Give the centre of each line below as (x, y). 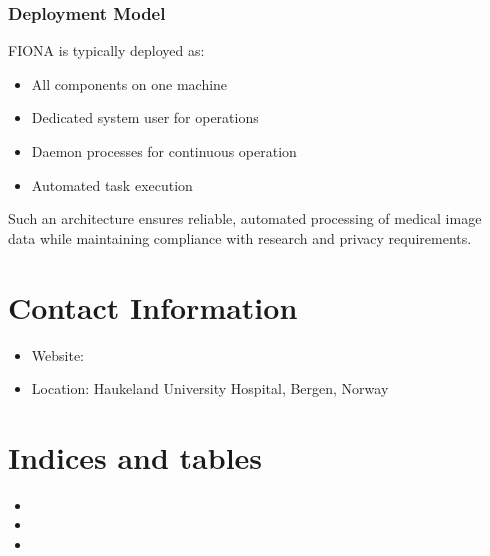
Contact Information (153, 306)
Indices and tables (135, 456)
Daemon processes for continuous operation (164, 151)
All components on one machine (129, 83)
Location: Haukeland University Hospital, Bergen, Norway (210, 388)
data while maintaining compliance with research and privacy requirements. (240, 237)
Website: (57, 354)
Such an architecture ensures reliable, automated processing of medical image (245, 218)
